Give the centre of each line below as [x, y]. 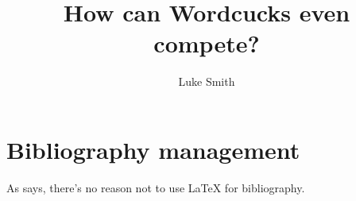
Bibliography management [153, 149]
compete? [207, 43]
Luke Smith [207, 81]
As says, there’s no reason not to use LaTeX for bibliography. [156, 187]
